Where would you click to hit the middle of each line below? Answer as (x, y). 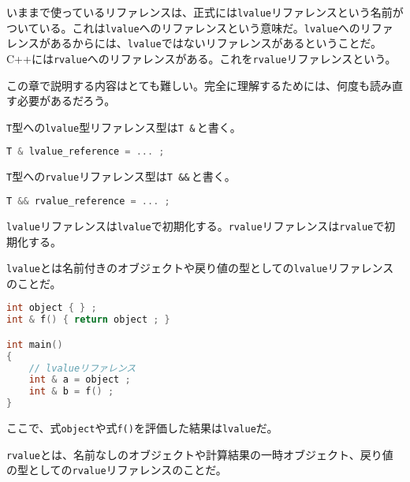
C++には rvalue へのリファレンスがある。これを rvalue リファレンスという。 (201, 58)
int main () (35, 344)
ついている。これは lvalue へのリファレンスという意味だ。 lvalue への (183, 27)
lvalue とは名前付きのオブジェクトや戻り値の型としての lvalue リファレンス (200, 268)
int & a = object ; (80, 380)
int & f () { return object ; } (88, 320)
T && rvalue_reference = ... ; (88, 201)
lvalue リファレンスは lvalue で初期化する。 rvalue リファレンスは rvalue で (196, 225)
